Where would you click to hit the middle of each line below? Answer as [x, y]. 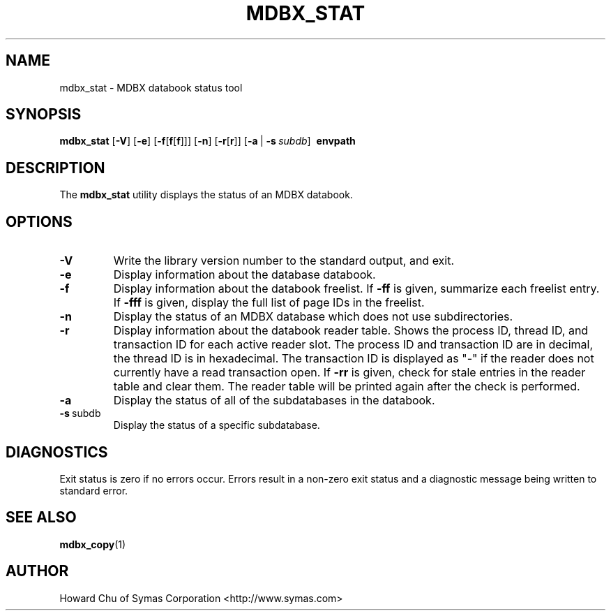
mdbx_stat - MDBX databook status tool [151, 87]
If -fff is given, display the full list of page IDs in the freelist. [269, 303]
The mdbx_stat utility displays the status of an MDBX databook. [206, 195]
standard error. [94, 490]
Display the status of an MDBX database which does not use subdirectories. [313, 317]
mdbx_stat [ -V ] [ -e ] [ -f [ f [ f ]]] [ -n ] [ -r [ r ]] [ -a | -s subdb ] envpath [208, 141]
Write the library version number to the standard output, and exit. [284, 261]
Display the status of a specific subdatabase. [217, 425]
